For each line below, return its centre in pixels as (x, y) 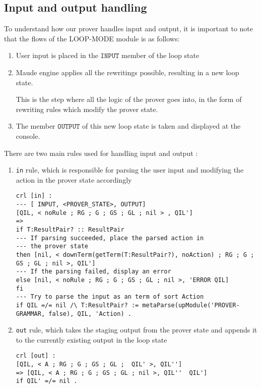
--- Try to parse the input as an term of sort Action (110, 297)
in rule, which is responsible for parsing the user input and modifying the (130, 170)
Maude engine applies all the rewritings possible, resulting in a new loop (127, 72)
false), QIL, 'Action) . (90, 314)
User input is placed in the (57, 55)
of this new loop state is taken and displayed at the (161, 126)
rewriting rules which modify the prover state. (87, 109)
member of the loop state (160, 55)
